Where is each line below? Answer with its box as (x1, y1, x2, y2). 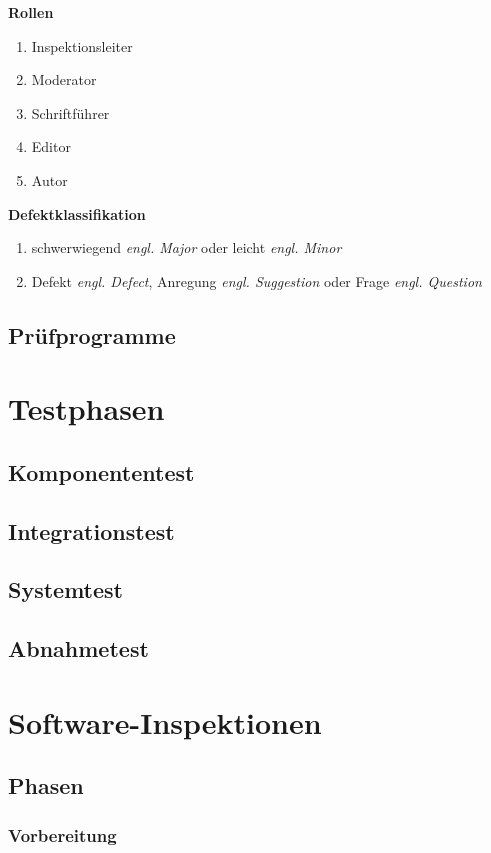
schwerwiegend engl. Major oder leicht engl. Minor (31, 237, 342, 258)
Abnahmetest (8, 633, 149, 664)
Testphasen (8, 388, 165, 429)
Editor (31, 136, 71, 157)
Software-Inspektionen (8, 701, 322, 742)
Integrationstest (8, 515, 175, 546)
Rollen (8, 2, 54, 22)
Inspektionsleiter (31, 35, 133, 56)
